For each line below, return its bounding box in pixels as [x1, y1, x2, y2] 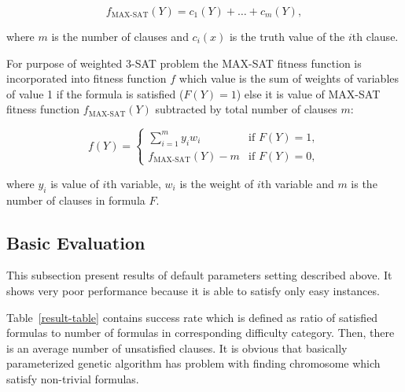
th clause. [352, 28, 399, 44]
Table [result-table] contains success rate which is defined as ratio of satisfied [6, 309, 378, 325]
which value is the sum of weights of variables [179, 70, 399, 87]
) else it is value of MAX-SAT [236, 85, 381, 102]
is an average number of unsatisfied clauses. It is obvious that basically [6, 339, 348, 356]
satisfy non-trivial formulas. [6, 371, 139, 386]
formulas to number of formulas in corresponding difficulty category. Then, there [6, 324, 395, 341]
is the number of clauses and [51, 28, 189, 44]
